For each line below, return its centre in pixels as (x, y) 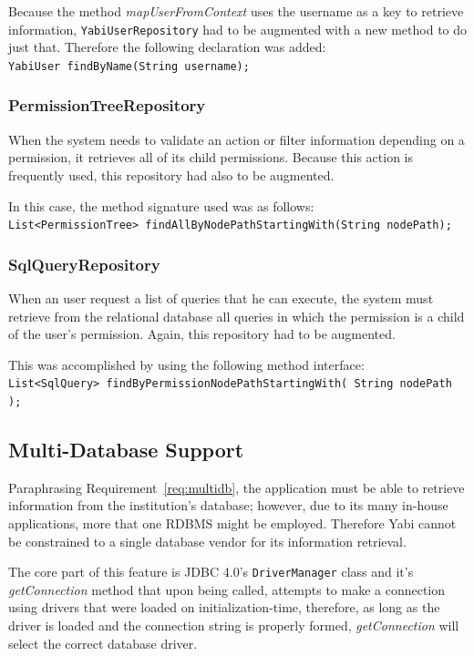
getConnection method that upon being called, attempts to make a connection (227, 589)
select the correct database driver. (103, 643)
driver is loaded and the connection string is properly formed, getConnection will (234, 625)
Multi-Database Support (126, 450)
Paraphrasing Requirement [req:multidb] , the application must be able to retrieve (237, 487)
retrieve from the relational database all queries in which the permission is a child (237, 316)
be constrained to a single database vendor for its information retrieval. (207, 541)
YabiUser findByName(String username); (129, 66)
